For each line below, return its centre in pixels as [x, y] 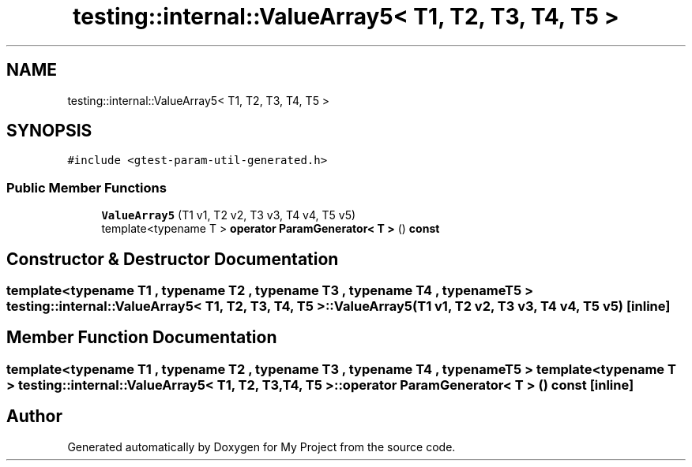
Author [34, 417]
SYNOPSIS [49, 131]
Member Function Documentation [142, 338]
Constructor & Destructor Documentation [173, 259]
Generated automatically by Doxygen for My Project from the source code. [261, 446]
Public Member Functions [86, 187]
